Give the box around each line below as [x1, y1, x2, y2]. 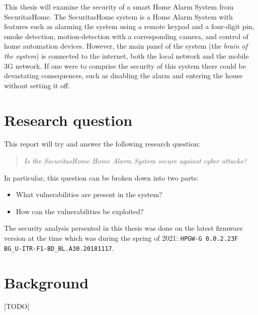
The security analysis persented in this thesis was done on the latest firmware [4, 223, 243, 233]
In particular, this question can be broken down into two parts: [4, 172, 199, 183]
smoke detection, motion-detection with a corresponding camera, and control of [4, 31, 249, 41]
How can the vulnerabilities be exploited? [16, 206, 144, 216]
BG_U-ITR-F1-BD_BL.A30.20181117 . [4, 242, 114, 253]
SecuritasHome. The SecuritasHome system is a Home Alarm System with [4, 11, 233, 22]
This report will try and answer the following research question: [4, 138, 200, 149]
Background [4, 272, 89, 292]
